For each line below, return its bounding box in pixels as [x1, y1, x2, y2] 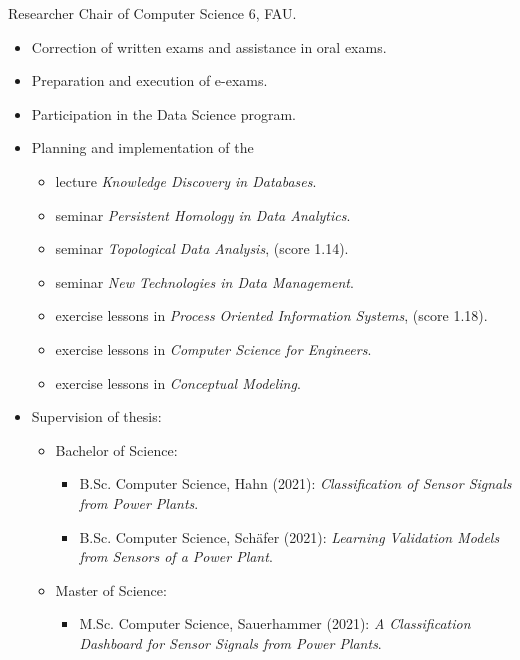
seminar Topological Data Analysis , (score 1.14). [55, 238, 349, 259]
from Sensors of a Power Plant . [79, 546, 273, 567]
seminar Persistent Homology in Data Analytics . [55, 204, 351, 225]
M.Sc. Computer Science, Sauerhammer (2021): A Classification [79, 613, 471, 634]
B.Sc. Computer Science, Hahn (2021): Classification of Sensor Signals [79, 473, 512, 494]
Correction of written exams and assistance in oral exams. [31, 36, 387, 57]
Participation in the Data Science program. [31, 103, 296, 124]
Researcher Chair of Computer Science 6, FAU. [8, 3, 297, 23]
